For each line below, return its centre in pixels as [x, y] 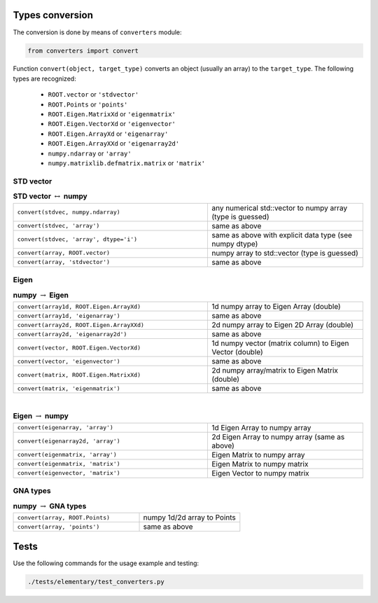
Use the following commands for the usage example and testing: [106, 563]
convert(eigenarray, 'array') [65, 428]
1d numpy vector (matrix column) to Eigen [280, 343]
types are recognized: [44, 78]
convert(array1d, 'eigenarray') [69, 316]
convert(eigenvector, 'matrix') [69, 473]
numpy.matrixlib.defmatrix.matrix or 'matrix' [127, 163]
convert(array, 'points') [58, 526]
